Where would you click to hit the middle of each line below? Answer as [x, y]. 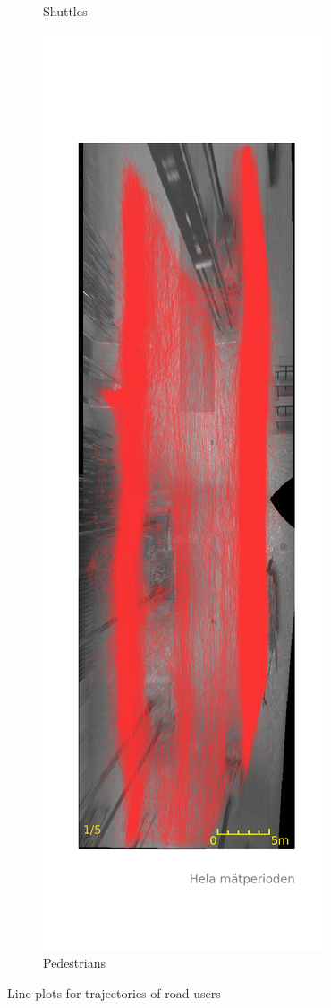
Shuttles [65, 11]
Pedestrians [74, 963]
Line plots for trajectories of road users [114, 992]
